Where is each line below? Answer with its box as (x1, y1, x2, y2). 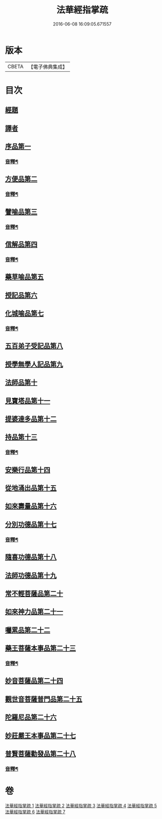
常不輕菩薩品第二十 (5, 589, 63, 598)
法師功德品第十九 (5, 571, 57, 579)
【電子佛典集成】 (28, 63, 68, 70)
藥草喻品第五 (5, 273, 44, 281)
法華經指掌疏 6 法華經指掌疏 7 (5, 809, 66, 815)
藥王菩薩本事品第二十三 (5, 644, 76, 653)
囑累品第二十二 (5, 626, 50, 634)
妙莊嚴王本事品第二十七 (5, 731, 76, 739)
